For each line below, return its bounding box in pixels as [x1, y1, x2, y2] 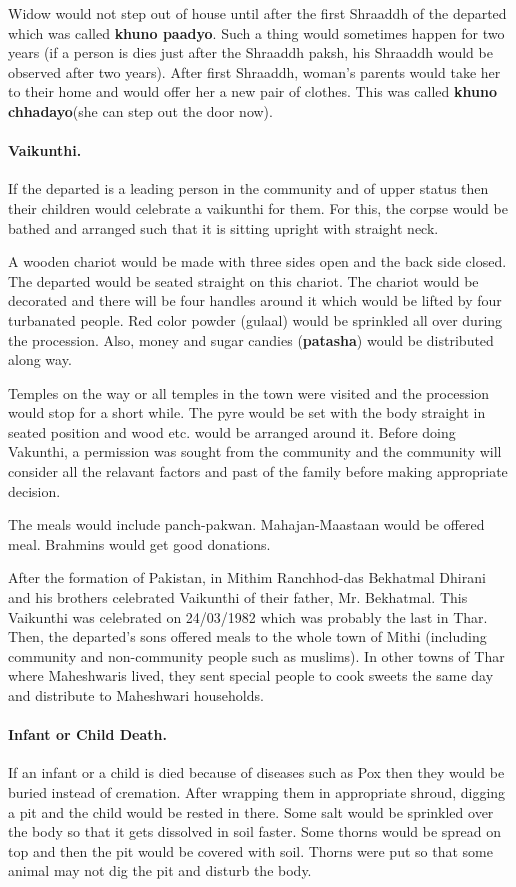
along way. [8, 349, 72, 370]
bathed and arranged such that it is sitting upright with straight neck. [8, 217, 439, 238]
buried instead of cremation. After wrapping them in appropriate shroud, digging [8, 782, 506, 802]
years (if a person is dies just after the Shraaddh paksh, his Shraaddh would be [8, 42, 493, 63]
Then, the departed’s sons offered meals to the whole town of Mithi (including [8, 626, 487, 647]
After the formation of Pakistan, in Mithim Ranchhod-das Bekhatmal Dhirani [8, 567, 486, 588]
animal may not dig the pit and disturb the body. [8, 860, 312, 881]
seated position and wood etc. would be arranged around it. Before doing [8, 421, 456, 442]
